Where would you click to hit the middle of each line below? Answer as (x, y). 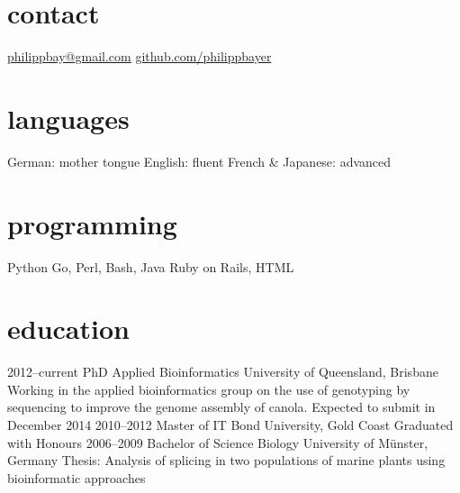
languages (68, 118)
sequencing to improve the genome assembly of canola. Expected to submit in (221, 407)
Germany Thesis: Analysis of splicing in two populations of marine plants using (226, 460)
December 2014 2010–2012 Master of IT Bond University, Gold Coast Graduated (230, 425)
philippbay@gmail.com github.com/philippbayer (140, 56)
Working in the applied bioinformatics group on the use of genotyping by (209, 389)
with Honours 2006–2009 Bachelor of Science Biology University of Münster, (218, 442)
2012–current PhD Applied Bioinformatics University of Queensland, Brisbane (223, 372)
